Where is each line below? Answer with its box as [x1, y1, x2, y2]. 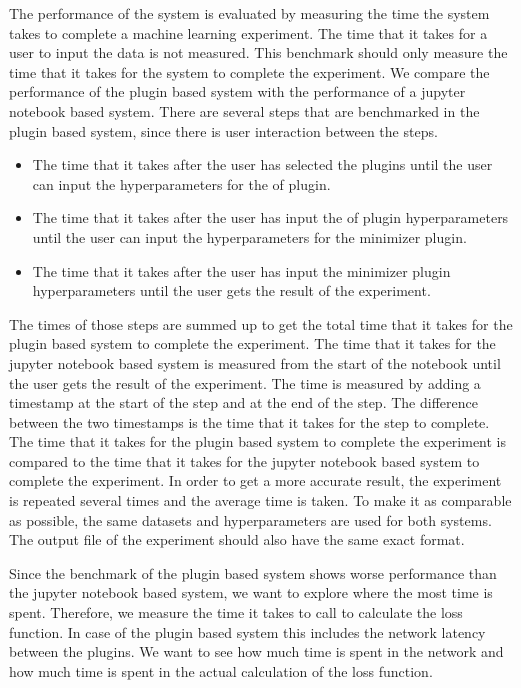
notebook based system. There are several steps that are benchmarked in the [9, 100, 480, 121]
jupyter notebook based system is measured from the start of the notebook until [9, 352, 501, 373]
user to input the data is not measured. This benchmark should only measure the [9, 42, 508, 63]
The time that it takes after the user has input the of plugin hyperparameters [32, 207, 509, 228]
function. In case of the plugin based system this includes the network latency [9, 621, 486, 642]
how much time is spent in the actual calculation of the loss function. [9, 660, 433, 681]
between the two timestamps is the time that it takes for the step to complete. [9, 411, 490, 432]
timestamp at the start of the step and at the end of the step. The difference [9, 392, 478, 413]
